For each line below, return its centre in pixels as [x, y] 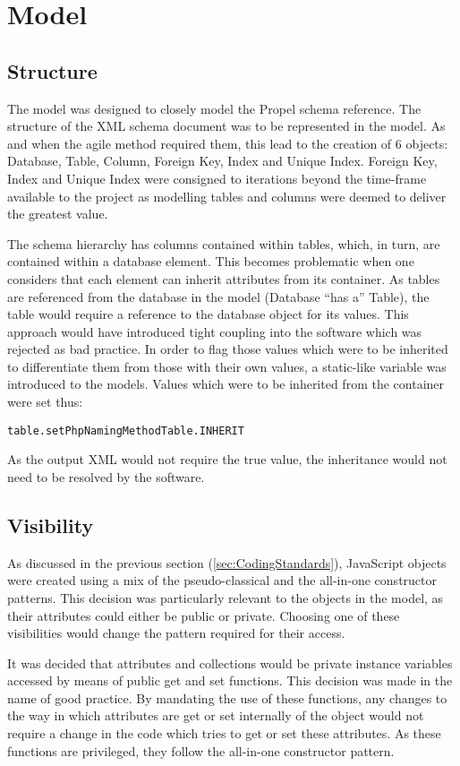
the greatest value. [58, 214]
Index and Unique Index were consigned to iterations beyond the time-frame [217, 178]
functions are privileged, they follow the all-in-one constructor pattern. [201, 750]
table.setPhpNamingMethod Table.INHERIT [126, 430]
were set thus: [45, 402]
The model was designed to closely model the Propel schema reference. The [214, 108]
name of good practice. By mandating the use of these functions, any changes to [227, 697]
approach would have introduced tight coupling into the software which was [215, 331]
